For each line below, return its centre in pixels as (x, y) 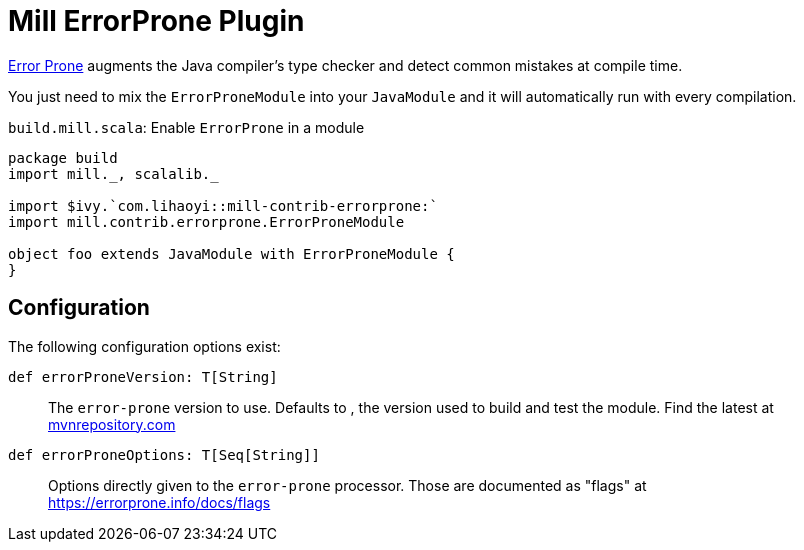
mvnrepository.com (112, 424)
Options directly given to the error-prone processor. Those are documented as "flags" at (347, 485)
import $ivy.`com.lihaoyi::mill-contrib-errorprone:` (223, 205)
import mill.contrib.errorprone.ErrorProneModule (206, 221)
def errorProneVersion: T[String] (143, 376)
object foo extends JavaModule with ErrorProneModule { (231, 253)
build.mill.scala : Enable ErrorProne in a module (186, 127)
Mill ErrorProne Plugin (156, 21)
